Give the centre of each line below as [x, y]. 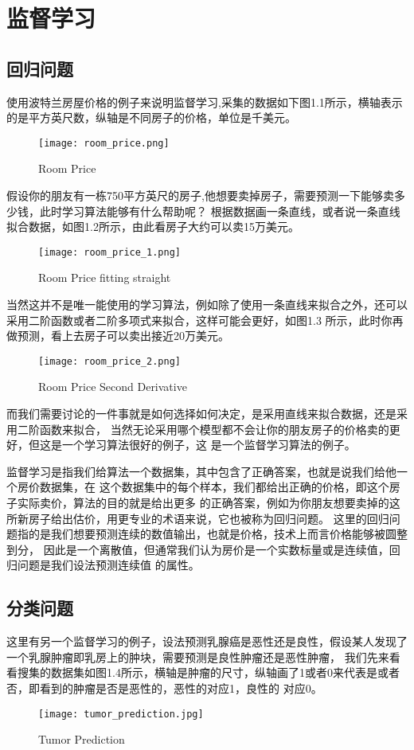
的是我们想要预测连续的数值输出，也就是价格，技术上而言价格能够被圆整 [218, 534]
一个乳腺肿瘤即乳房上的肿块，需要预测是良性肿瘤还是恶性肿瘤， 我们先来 [198, 656]
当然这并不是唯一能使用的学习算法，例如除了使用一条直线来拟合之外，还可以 [207, 305]
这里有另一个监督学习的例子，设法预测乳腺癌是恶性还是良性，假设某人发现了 [207, 641]
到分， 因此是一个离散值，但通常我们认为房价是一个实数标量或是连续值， [198, 549]
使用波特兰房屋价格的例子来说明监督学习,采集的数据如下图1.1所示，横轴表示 [205, 102]
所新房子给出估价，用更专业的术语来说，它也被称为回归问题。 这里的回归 [198, 518]
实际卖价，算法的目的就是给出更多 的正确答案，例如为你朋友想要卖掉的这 [209, 503]
